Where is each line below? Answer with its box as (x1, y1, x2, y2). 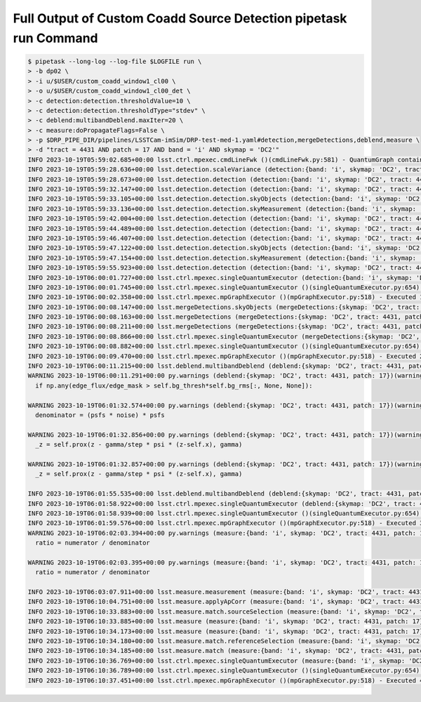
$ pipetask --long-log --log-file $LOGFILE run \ (27, 57, 202, 65)
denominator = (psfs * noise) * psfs (35, 411, 165, 419)
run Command (13, 30, 98, 46)
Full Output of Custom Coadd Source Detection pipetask (13, 11, 347, 26)
